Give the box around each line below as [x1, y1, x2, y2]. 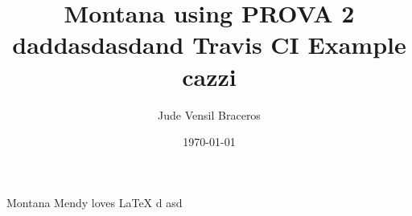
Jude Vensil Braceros [158, 106, 261, 123]
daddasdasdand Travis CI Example [12, 28, 406, 61]
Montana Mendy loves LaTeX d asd [6, 194, 183, 210]
